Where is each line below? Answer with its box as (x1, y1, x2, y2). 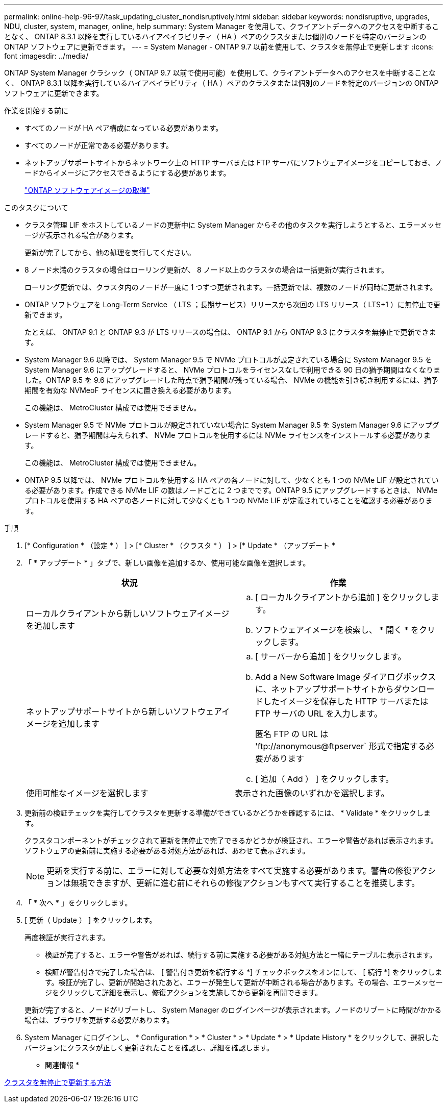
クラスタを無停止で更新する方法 (4, 1078, 111, 1087)
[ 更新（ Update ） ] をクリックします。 (24, 916, 157, 924)
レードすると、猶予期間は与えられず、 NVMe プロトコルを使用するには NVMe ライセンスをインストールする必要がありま (24, 431, 431, 439)
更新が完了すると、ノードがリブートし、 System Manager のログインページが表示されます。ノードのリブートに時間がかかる (24, 1005, 442, 1014)
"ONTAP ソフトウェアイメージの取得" (24, 186, 150, 194)
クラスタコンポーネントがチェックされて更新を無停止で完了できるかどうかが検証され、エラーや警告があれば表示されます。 (24, 836, 438, 845)
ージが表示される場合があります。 (24, 231, 138, 239)
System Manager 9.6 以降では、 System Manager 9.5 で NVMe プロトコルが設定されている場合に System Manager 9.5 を (24, 355, 432, 364)
